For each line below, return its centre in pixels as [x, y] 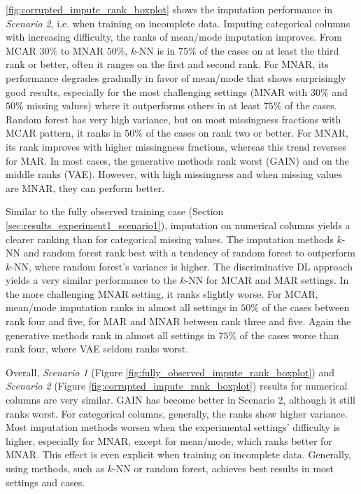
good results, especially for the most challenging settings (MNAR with [157, 91]
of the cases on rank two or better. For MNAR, [247, 133]
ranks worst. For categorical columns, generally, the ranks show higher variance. [177, 413]
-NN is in [156, 50]
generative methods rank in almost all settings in [111, 335]
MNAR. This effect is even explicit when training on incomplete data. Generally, [179, 454]
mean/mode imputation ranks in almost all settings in [122, 307]
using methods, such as [55, 468]
